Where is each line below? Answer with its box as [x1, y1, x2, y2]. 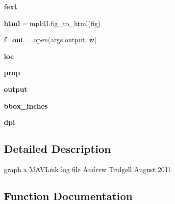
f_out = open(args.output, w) [4, 34, 97, 45]
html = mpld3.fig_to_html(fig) [4, 18, 101, 28]
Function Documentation [4, 188, 133, 203]
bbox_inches [4, 100, 48, 111]
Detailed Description [4, 141, 111, 156]
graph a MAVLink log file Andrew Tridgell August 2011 [4, 164, 172, 174]
